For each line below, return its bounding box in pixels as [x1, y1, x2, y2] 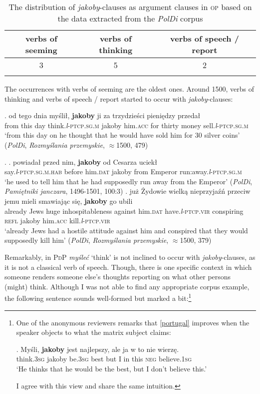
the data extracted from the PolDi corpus [57, 13, 203, 24]
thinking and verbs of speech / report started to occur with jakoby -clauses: [4, 93, 233, 104]
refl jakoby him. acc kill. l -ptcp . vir [4, 215, 110, 226]
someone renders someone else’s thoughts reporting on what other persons [4, 271, 231, 282]
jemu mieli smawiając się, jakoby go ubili [4, 195, 133, 206]
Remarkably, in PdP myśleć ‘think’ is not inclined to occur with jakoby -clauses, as [4, 251, 256, 262]
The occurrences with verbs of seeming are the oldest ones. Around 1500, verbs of [4, 84, 254, 94]
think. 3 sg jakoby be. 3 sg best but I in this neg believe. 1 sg [16, 353, 192, 364]
